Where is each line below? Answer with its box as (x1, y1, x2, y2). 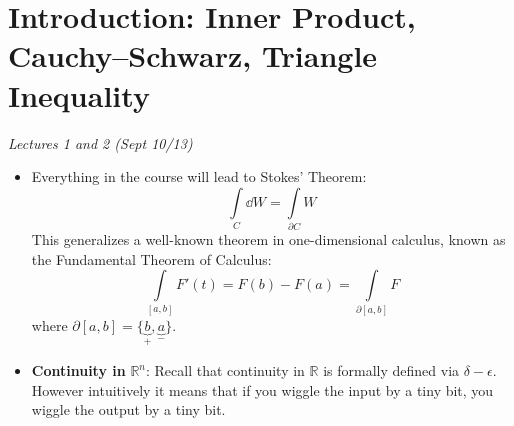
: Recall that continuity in (146, 360, 305, 381)
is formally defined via (323, 360, 460, 381)
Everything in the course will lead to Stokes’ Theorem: (31, 166, 367, 187)
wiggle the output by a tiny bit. (31, 399, 226, 420)
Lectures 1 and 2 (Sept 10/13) (8, 132, 193, 153)
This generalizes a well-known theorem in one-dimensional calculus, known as (31, 229, 506, 250)
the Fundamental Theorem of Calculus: (31, 248, 272, 269)
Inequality (8, 74, 150, 115)
